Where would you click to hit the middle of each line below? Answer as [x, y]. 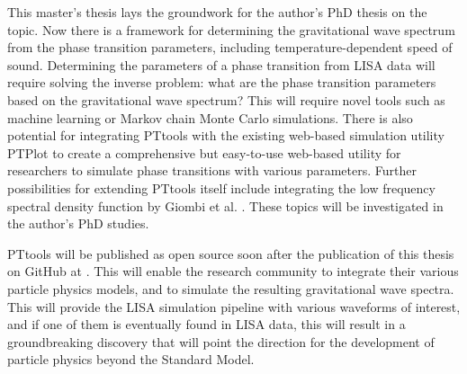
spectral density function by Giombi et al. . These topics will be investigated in [225, 205]
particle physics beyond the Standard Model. [131, 359]
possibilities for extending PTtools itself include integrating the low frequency [221, 187]
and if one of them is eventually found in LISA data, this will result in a [207, 324]
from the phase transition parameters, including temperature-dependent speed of [230, 47]
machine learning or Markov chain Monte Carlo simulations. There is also [210, 117]
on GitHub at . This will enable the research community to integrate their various [233, 271]
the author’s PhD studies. [78, 223]
